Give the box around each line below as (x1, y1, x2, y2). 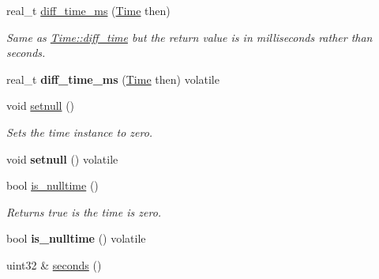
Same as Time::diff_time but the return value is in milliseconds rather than (6, 28, 373, 45)
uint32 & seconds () (6, 256, 102, 273)
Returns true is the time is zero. (6, 203, 162, 220)
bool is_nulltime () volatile (6, 230, 146, 247)
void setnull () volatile (6, 150, 118, 167)
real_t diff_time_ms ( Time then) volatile (6, 70, 220, 87)
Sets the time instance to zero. (6, 123, 153, 140)
